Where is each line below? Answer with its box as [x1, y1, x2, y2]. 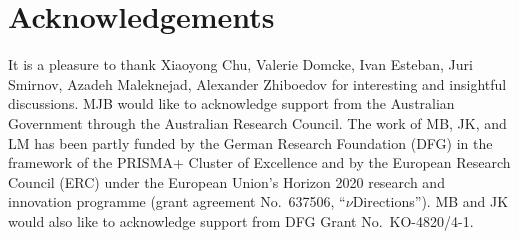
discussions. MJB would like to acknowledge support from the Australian [8, 93, 455, 114]
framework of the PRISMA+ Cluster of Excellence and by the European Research [8, 152, 511, 173]
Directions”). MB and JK [352, 191, 509, 212]
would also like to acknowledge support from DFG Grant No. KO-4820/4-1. [8, 210, 474, 231]
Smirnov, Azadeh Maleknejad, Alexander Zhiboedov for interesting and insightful [8, 73, 507, 94]
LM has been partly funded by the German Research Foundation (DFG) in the [8, 132, 493, 153]
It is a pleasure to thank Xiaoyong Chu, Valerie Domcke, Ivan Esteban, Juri [8, 54, 473, 75]
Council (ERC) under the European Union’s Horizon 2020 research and [8, 171, 445, 192]
